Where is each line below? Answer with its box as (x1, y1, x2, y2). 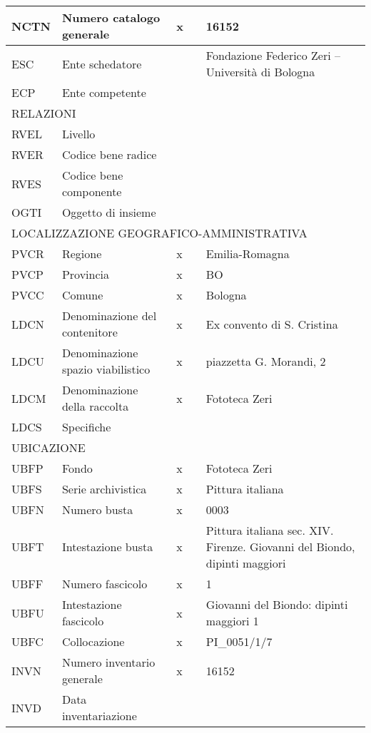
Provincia (61, 266, 109, 282)
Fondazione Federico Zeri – (205, 47, 340, 63)
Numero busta (61, 501, 133, 518)
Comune (61, 287, 103, 303)
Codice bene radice (61, 146, 157, 163)
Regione (61, 245, 102, 262)
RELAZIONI (11, 105, 76, 121)
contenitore (61, 324, 118, 340)
